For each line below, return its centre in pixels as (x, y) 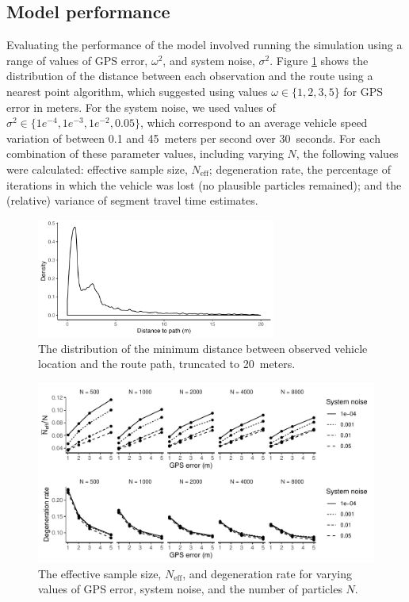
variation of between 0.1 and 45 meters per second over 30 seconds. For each (193, 138)
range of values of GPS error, (77, 60)
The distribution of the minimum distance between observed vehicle (203, 348)
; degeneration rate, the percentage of (300, 169)
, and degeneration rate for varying (267, 573)
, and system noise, (209, 60)
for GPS (363, 91)
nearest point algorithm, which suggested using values (137, 91)
